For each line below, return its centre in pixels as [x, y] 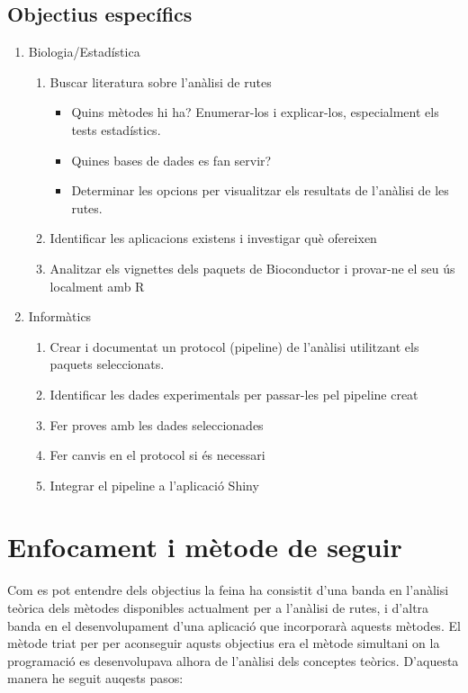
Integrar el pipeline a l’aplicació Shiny [154, 485]
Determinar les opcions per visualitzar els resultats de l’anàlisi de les [260, 190]
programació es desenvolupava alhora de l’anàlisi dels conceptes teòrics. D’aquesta [233, 660]
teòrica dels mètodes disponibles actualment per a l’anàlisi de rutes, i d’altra [218, 608]
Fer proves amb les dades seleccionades [157, 424]
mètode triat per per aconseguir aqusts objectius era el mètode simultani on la [224, 643]
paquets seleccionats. [107, 364]
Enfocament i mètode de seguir [205, 547]
